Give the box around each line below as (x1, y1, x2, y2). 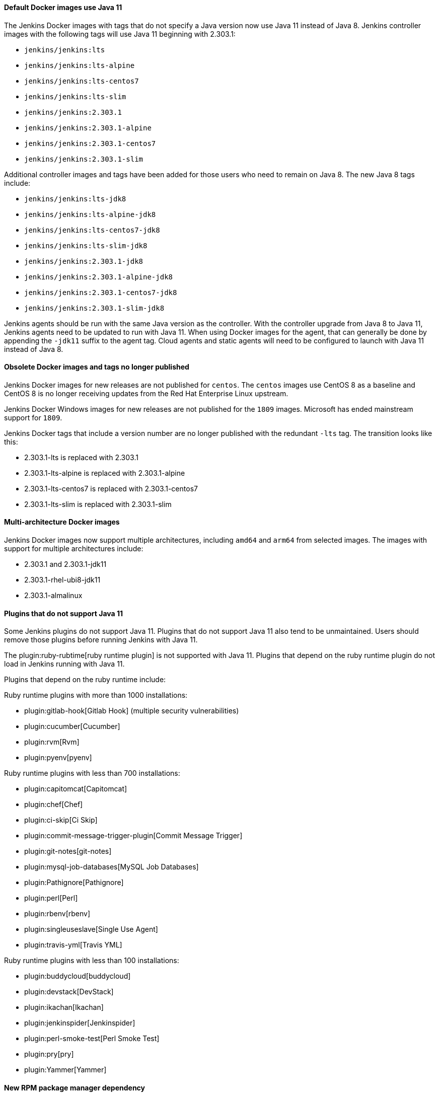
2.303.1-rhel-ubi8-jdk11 (24, 575, 101, 584)
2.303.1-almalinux (24, 591, 83, 600)
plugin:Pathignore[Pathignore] (24, 878, 124, 887)
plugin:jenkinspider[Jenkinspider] (24, 1018, 135, 1028)
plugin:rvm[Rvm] (24, 738, 80, 747)
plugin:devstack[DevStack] (24, 987, 114, 996)
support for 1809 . (4, 413, 62, 422)
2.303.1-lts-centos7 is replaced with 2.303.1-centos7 (24, 484, 198, 493)
